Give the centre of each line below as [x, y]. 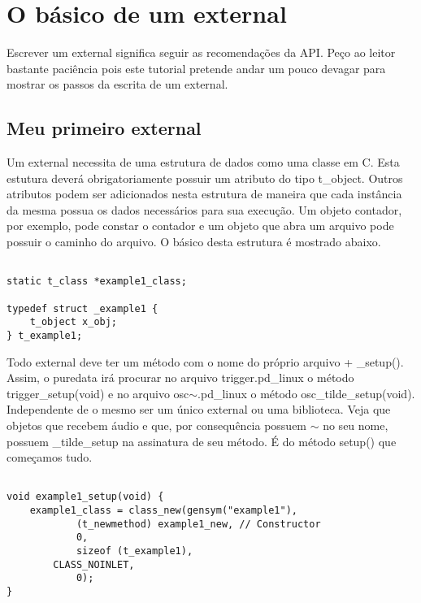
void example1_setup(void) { [85, 497]
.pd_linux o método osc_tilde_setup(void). [306, 393]
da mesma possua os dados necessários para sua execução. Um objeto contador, [204, 209]
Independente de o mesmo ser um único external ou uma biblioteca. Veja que [199, 409]
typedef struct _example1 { [82, 308]
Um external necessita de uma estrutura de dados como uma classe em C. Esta [203, 162]
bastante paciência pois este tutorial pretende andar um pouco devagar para [196, 68]
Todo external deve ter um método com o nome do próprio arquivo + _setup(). [205, 361]
